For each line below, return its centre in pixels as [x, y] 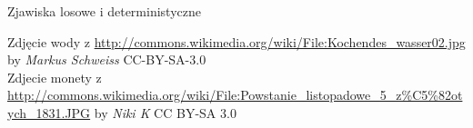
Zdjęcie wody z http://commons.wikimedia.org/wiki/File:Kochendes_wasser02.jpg [236, 41]
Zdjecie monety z [55, 77]
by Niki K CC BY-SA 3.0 [165, 112]
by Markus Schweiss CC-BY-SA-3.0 [107, 59]
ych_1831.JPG [49, 112]
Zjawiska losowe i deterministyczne [104, 11]
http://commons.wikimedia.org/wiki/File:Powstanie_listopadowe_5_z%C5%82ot [235, 95]
